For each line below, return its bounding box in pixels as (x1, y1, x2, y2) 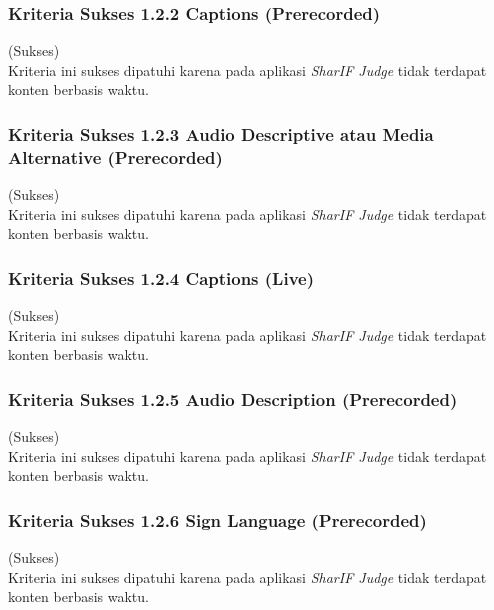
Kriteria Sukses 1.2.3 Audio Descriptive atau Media (8, 121, 434, 146)
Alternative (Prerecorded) (8, 144, 223, 169)
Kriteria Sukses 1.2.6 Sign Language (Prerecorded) (8, 507, 427, 532)
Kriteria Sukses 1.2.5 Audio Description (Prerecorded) (8, 386, 458, 411)
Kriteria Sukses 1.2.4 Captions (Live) (8, 265, 315, 290)
